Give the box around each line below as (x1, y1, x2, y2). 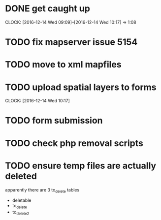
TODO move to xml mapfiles (5, 59, 122, 70)
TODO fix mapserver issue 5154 (5, 36, 138, 48)
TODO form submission (5, 115, 103, 126)
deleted (5, 170, 37, 182)
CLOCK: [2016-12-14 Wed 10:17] (5, 98, 70, 104)
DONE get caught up (5, 3, 90, 14)
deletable (12, 197, 32, 203)
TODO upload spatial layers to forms (5, 82, 157, 93)
